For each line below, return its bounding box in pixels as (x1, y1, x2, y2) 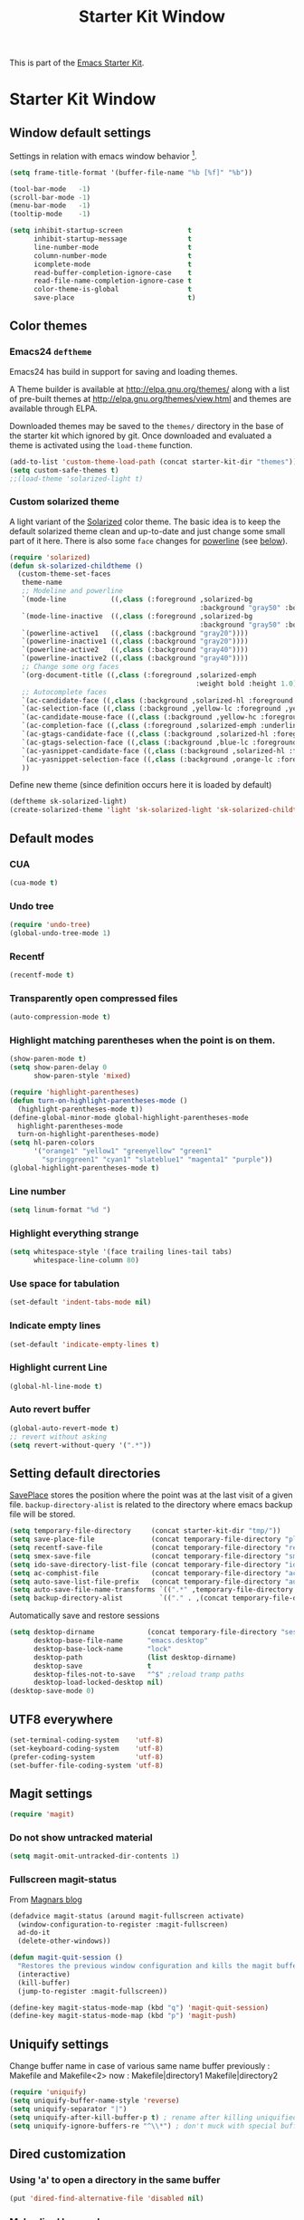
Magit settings (9, 1785, 93, 1801)
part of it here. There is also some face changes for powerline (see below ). (9, 535, 288, 546)
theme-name (21, 578, 63, 588)
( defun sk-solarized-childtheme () (9, 561, 144, 570)
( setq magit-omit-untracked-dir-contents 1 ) (9, 1852, 180, 1861)
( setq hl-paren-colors (9, 1138, 95, 1147)
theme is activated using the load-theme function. (9, 439, 193, 450)
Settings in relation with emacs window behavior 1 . (9, 149, 197, 161)
